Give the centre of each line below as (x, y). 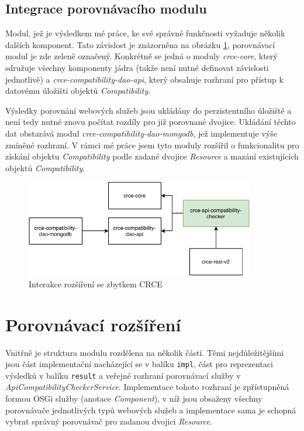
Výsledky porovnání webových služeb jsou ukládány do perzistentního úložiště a (148, 110)
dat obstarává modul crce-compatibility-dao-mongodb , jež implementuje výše (141, 133)
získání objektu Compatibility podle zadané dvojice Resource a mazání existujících (152, 156)
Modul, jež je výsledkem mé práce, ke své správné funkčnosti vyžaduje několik (145, 33)
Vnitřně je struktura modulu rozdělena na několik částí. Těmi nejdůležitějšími (145, 352)
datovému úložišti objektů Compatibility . (78, 91)
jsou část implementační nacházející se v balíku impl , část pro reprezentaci (139, 364)
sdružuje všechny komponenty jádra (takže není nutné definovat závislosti (137, 67)
